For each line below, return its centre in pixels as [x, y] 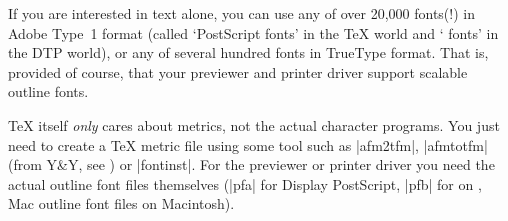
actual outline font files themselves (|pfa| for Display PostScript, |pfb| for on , [245, 183]
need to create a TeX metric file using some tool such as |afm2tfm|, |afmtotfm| [248, 144]
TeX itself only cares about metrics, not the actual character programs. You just [254, 124]
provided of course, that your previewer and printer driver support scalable [238, 71]
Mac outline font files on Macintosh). [121, 203]
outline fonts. [48, 91]
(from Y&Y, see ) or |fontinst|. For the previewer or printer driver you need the [251, 164]
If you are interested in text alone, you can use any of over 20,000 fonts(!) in [241, 13]
